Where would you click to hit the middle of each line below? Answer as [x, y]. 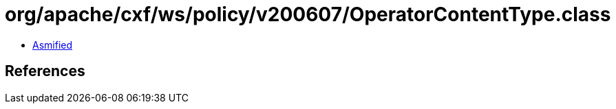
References [45, 71]
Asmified [53, 45]
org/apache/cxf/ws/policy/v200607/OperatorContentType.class [308, 14]
